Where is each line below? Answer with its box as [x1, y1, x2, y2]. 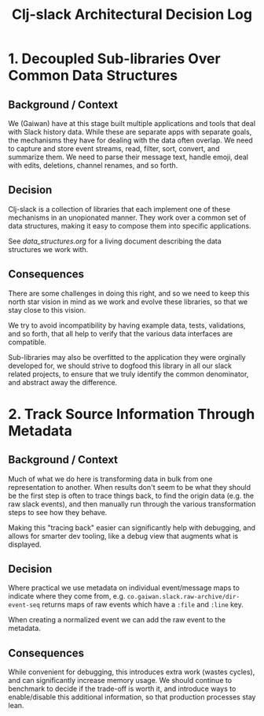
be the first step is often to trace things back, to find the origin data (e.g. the [8, 491, 254, 500]
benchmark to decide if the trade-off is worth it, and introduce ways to [8, 684, 236, 694]
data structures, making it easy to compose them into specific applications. [8, 221, 251, 230]
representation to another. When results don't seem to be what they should [8, 482, 251, 492]
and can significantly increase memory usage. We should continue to [8, 676, 233, 685]
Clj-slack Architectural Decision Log [11, 6, 253, 24]
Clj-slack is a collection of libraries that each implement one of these [8, 204, 230, 213]
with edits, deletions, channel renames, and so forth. [8, 161, 178, 170]
